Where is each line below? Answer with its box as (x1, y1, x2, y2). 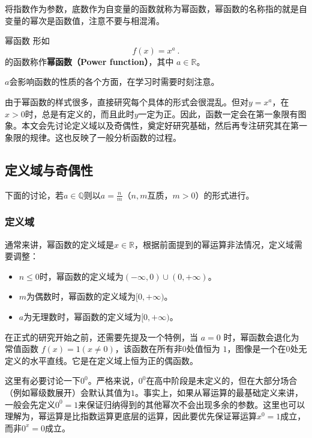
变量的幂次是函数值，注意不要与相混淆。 (5, 14, 164, 26)
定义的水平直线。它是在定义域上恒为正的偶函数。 (5, 354, 198, 366)
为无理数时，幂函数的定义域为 (23, 310, 142, 322)
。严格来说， (88, 374, 139, 387)
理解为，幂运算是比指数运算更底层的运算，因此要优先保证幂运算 (5, 410, 257, 422)
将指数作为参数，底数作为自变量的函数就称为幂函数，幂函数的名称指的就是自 (5, 2, 307, 14)
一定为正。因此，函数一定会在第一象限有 (138, 107, 298, 120)
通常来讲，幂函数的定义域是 (5, 238, 114, 250)
